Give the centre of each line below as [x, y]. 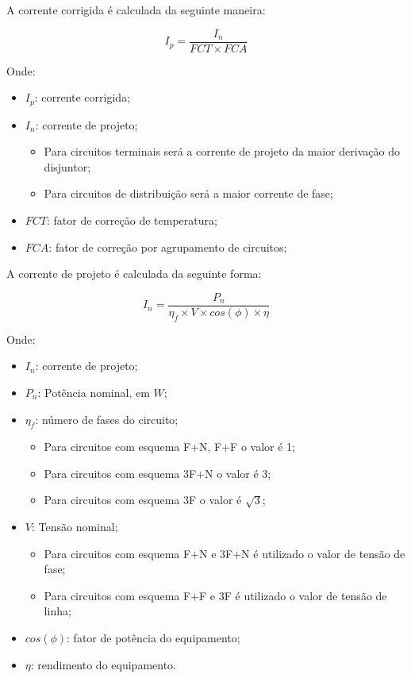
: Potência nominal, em [94, 392]
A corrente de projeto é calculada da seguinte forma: [134, 274]
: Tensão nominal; [75, 527]
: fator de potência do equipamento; [154, 638]
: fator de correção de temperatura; [132, 220]
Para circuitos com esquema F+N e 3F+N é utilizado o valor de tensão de [225, 553]
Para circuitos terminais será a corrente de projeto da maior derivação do [222, 151]
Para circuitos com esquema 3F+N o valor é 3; [157, 473]
